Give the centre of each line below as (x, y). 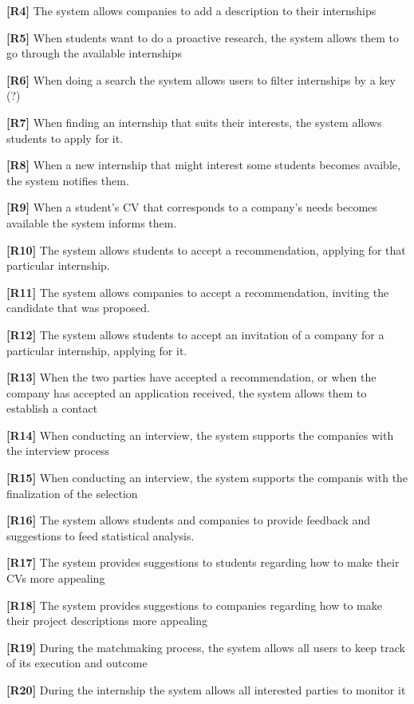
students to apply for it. (65, 138)
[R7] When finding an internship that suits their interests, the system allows (194, 122)
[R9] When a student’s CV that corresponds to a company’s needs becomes (192, 207)
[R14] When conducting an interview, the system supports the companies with (200, 435)
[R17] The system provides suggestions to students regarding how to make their (203, 562)
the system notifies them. (68, 180)
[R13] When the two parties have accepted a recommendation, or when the (191, 377)
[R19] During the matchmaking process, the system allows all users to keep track (206, 647)
